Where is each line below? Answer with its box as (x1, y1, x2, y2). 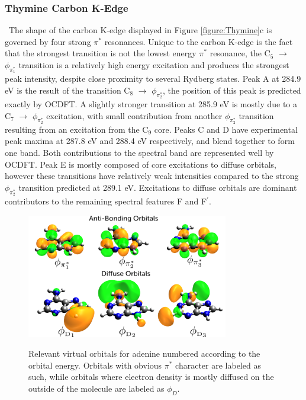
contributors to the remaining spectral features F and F (5, 194, 207, 207)
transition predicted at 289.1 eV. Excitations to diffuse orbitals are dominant (18, 181, 297, 193)
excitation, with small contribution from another (46, 109, 223, 121)
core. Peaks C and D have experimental (154, 123, 298, 135)
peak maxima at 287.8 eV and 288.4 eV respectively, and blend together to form (5, 135, 295, 147)
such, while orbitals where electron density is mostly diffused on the (28, 370, 274, 383)
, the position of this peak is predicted (163, 84, 301, 96)
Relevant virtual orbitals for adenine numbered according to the (28, 347, 260, 360)
